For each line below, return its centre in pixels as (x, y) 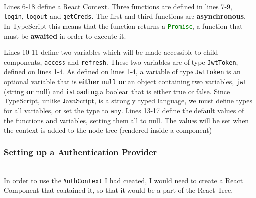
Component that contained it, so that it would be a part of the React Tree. (119, 190)
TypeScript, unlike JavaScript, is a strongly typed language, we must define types (128, 101)
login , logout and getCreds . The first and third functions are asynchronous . (125, 16)
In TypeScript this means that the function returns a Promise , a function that (123, 25)
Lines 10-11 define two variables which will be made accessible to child (111, 52)
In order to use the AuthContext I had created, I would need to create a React (124, 180)
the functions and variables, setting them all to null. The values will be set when (127, 120)
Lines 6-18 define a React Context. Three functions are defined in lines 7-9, (118, 6)
